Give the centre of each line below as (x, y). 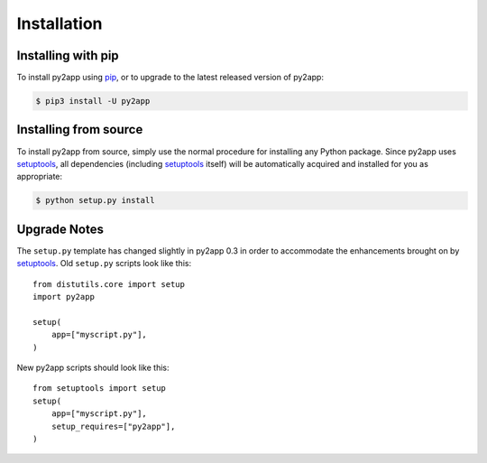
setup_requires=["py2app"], (113, 426)
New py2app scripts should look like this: (93, 367)
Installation (60, 23)
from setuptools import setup (100, 389)
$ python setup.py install (95, 200)
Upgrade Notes (60, 229)
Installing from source (80, 130)
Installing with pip (68, 56)
